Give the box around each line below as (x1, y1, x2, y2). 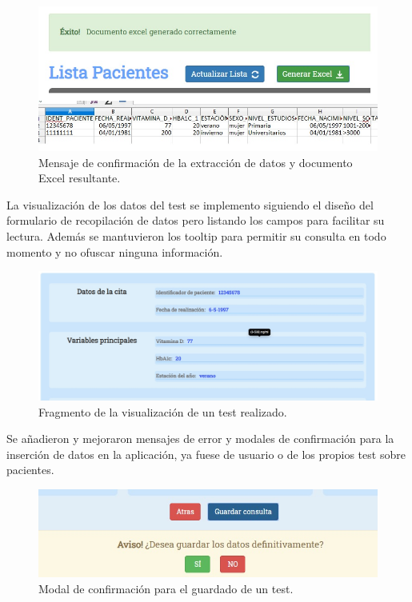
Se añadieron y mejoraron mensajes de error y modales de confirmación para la (6, 430, 394, 447)
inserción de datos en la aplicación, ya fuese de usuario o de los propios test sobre (6, 445, 406, 462)
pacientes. (6, 461, 54, 478)
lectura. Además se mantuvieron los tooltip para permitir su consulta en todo (6, 227, 386, 244)
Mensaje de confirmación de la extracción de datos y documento (38, 153, 353, 170)
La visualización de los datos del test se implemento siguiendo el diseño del (6, 196, 374, 213)
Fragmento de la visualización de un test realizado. (38, 403, 287, 420)
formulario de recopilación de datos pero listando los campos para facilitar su (6, 212, 385, 229)
